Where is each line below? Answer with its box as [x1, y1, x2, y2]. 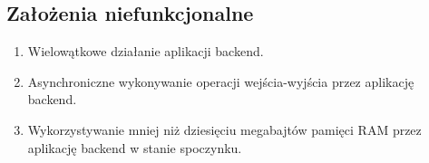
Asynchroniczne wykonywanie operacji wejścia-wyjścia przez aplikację [27, 72, 414, 91]
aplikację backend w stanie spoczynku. [27, 138, 242, 157]
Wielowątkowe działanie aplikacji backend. [27, 42, 264, 61]
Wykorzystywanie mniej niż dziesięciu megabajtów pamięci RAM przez [27, 120, 422, 139]
